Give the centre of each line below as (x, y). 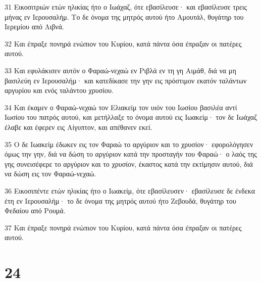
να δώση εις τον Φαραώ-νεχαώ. (50, 174)
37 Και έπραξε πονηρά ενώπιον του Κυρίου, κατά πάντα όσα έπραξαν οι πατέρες (123, 227)
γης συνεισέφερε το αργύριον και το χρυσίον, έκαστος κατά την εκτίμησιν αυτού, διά (129, 163)
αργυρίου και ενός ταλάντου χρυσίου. (59, 90)
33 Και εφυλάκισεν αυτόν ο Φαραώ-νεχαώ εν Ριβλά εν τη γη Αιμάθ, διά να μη (120, 70)
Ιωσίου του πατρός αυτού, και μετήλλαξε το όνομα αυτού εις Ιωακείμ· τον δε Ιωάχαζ (131, 117)
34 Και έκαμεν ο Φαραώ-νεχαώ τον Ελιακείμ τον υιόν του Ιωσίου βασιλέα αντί (121, 107)
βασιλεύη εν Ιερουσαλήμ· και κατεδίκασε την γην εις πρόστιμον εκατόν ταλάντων (126, 80)
